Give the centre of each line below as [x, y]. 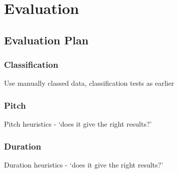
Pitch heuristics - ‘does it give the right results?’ [78, 124]
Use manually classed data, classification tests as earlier [89, 83]
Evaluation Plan [46, 40]
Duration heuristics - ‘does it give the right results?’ [84, 165]
